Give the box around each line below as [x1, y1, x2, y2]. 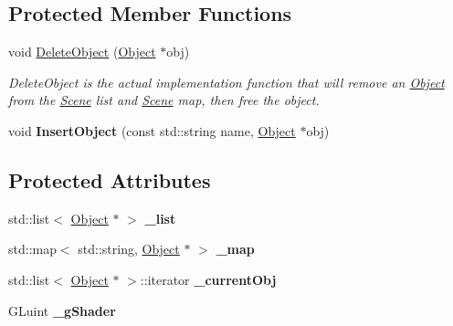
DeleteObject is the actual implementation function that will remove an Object [8, 72, 445, 91]
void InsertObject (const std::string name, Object [8, 121, 296, 140]
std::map [8, 239, 57, 258]
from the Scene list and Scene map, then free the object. [8, 90, 320, 110]
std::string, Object [78, 239, 180, 258]
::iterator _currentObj [140, 269, 277, 289]
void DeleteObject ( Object [8, 42, 156, 61]
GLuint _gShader [8, 300, 116, 320]
